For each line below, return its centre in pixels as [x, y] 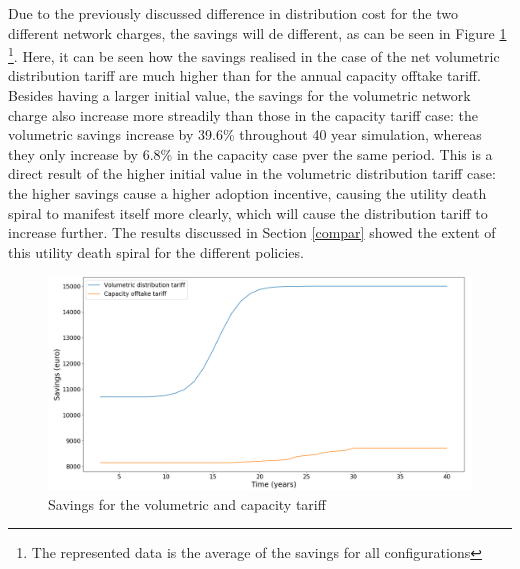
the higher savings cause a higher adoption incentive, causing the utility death [247, 193]
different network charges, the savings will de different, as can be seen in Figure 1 [257, 32]
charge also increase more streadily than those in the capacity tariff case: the [243, 114]
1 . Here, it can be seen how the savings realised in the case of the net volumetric [254, 54]
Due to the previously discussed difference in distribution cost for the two [233, 13]
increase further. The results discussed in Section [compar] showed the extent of [252, 232]
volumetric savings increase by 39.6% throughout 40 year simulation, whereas [245, 134]
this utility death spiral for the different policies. [156, 251]
